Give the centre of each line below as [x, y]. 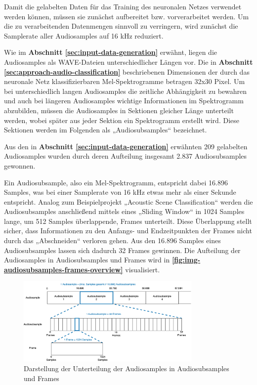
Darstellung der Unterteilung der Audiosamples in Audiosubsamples [127, 368]
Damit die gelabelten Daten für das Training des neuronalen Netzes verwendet [123, 6]
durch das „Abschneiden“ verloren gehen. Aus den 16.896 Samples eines [112, 240]
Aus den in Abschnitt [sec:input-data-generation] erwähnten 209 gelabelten [126, 146]
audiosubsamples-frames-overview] [64, 269]
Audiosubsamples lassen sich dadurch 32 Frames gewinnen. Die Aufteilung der [122, 250]
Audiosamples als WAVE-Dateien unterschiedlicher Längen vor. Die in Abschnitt [128, 62]
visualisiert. [143, 269]
